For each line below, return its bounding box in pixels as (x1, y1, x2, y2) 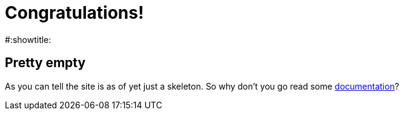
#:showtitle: (5, 34, 51, 45)
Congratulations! (5, 2, 144, 23)
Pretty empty (5, 55, 86, 71)
